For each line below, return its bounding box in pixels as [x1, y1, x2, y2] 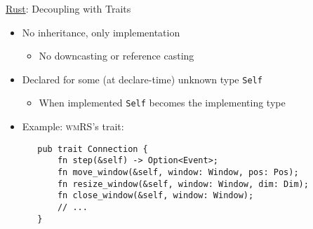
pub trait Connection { [37, 144, 148, 154]
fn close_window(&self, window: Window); [57, 190, 254, 201]
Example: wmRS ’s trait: [22, 119, 124, 134]
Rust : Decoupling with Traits [6, 1, 131, 15]
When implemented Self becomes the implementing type [39, 95, 286, 110]
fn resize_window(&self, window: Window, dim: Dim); [57, 179, 309, 189]
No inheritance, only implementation [22, 25, 180, 39]
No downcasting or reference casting [39, 48, 194, 63]
